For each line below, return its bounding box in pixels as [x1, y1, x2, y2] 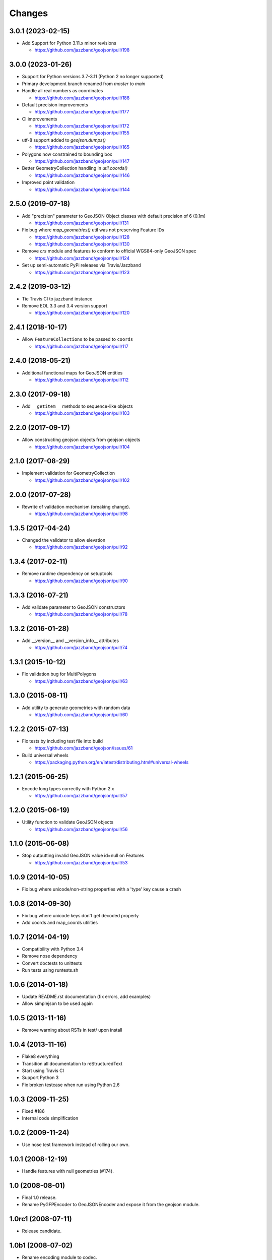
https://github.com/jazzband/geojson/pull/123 [34, 269, 130, 275]
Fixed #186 [22, 1108, 45, 1114]
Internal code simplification [22, 1115, 79, 1121]
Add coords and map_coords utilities [22, 920, 98, 926]
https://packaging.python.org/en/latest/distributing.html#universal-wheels [34, 759, 189, 765]
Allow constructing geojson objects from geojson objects [22, 436, 141, 443]
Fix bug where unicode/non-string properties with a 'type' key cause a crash [22, 886, 181, 892]
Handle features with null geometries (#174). [22, 1168, 114, 1174]
